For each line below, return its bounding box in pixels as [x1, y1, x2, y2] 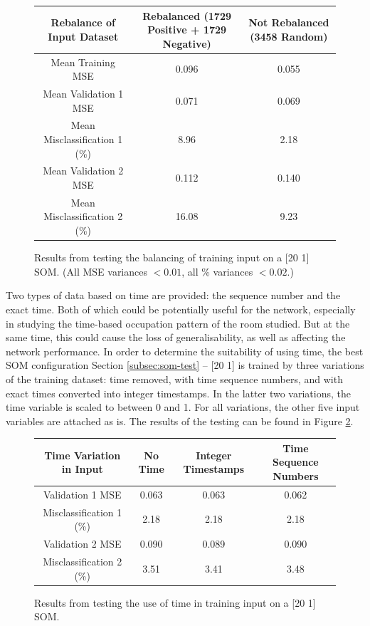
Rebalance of [51, 15, 115, 30]
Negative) [162, 36, 211, 51]
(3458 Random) [250, 28, 328, 43]
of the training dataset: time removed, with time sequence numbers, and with [6, 371, 343, 386]
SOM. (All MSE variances [34, 264, 147, 278]
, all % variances [181, 264, 253, 278]
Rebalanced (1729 [142, 8, 232, 23]
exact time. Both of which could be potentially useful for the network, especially [6, 301, 356, 316]
